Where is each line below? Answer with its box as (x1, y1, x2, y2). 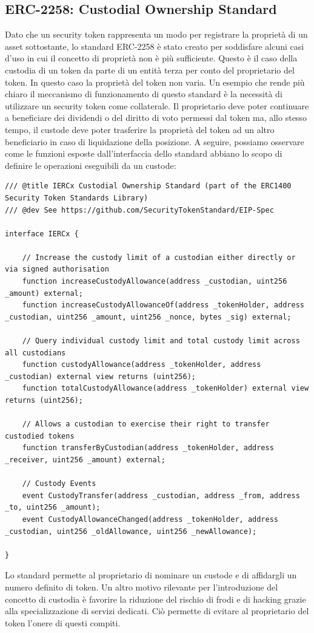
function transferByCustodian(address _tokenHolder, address (22, 443, 274, 453)
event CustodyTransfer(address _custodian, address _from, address (22, 491, 300, 500)
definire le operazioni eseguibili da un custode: (5, 159, 176, 171)
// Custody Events (22, 479, 96, 488)
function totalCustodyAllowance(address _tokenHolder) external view (22, 384, 309, 393)
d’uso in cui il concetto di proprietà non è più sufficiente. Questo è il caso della (5, 52, 298, 64)
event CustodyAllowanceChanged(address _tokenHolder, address (22, 515, 279, 524)
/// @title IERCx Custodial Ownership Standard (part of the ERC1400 (5, 182, 292, 191)
